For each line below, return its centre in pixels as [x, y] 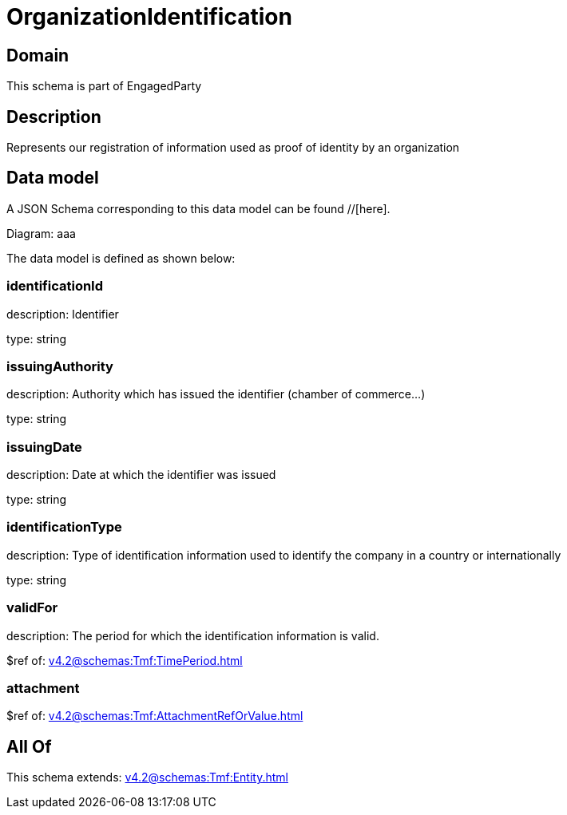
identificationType [64, 527]
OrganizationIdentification [149, 17]
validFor [32, 608]
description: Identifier [63, 314]
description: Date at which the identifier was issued [141, 475]
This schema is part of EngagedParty [104, 86]
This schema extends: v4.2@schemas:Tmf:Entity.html [147, 777]
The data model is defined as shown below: [121, 258]
